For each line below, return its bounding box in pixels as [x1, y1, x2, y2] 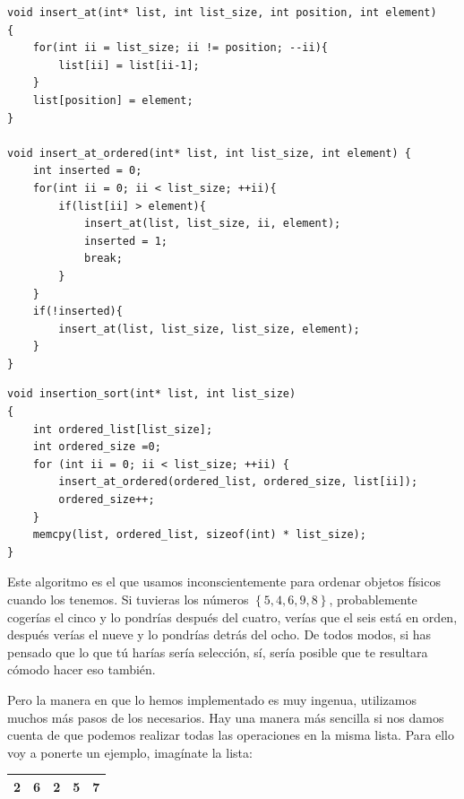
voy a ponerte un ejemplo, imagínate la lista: [7, 743, 253, 761]
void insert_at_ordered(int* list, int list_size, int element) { [7, 146, 412, 160]
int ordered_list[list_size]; [32, 422, 213, 436]
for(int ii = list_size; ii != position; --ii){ [32, 41, 328, 55]
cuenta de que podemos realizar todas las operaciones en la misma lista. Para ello [7, 725, 454, 744]
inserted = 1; [83, 234, 168, 248]
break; [83, 252, 123, 265]
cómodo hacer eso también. [7, 660, 156, 679]
